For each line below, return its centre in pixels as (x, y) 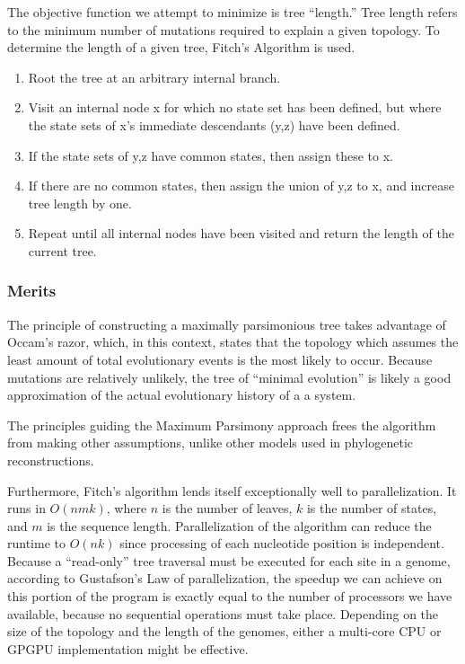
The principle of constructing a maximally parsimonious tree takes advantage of (227, 324)
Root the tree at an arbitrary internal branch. (154, 77)
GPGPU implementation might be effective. (128, 648)
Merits (32, 291)
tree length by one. (80, 203)
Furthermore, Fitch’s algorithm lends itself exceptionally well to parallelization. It (232, 490)
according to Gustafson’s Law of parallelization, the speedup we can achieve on (225, 578)
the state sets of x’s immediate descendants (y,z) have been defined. (214, 124)
